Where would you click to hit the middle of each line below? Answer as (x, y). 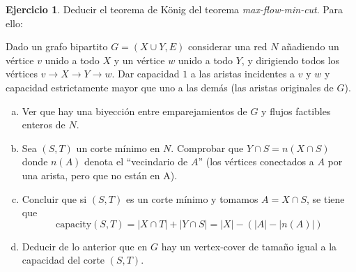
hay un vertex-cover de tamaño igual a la (249, 246)
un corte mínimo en (118, 148)
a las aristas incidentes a (243, 74)
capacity (74, 224)
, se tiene (326, 198)
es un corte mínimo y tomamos (192, 198)
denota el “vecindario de (136, 161)
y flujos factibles (296, 111)
